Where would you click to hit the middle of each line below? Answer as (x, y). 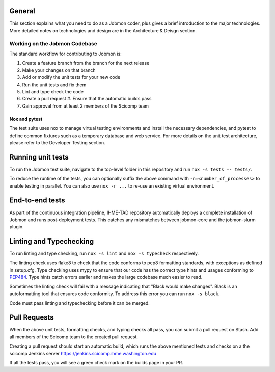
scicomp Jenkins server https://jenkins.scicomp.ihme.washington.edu (83, 353)
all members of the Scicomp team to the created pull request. (74, 337)
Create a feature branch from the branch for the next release (86, 63)
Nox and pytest (26, 119)
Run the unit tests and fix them (54, 85)
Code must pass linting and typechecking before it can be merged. (79, 303)
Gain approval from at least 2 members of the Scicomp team (86, 106)
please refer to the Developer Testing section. (57, 142)
